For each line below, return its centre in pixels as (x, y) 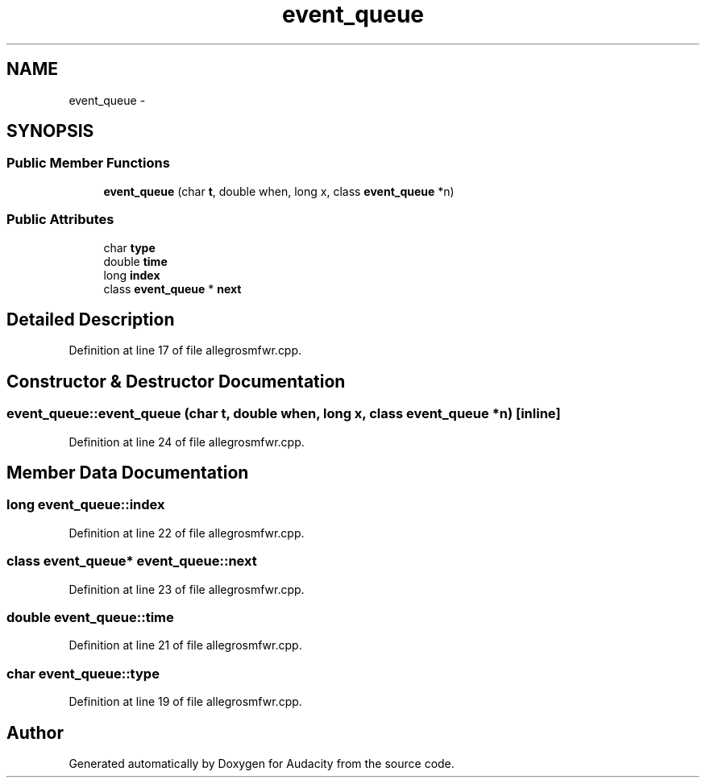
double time (135, 261)
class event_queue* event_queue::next (132, 561)
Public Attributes (60, 220)
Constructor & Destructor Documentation (176, 381)
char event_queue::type (83, 673)
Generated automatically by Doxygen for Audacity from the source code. (262, 763)
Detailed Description (91, 319)
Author (35, 732)
